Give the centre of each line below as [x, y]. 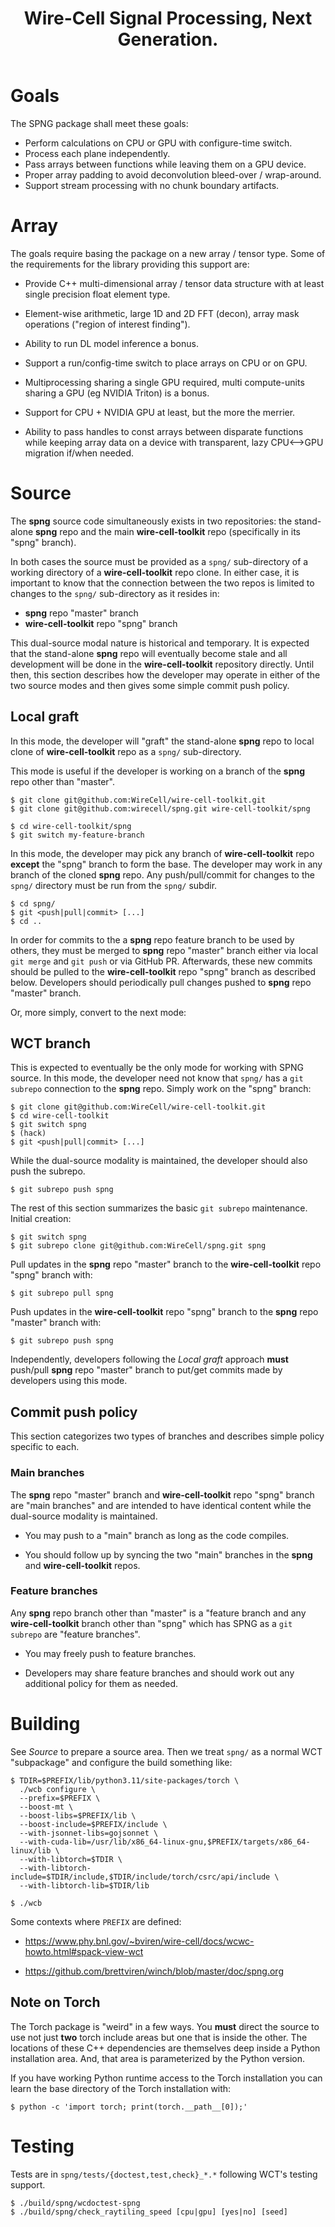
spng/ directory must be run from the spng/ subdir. [114, 885]
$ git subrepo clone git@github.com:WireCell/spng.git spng [138, 1246]
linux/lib [31, 1850]
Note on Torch [55, 2002]
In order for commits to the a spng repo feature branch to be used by [152, 939]
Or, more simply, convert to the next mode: [98, 1012]
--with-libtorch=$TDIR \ [71, 1859]
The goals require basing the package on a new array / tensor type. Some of [168, 253]
